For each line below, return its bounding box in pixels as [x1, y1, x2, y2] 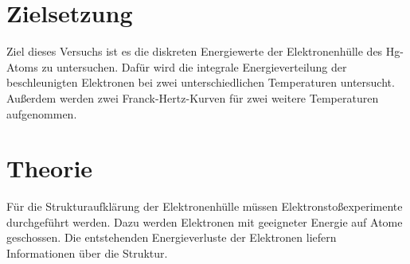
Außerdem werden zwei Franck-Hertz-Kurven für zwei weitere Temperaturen [6, 89, 379, 106]
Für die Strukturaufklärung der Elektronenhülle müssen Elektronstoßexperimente [6, 198, 403, 215]
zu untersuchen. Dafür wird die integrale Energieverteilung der [41, 58, 347, 75]
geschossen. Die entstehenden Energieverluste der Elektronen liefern [6, 229, 337, 246]
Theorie [6, 152, 93, 184]
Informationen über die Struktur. [6, 245, 168, 261]
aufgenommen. [6, 105, 77, 122]
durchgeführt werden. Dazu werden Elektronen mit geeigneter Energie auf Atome [6, 213, 403, 230]
